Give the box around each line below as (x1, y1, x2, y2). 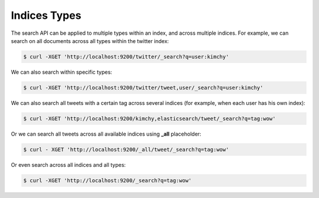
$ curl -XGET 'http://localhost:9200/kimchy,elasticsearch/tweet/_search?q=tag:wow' (23, 115, 276, 122)
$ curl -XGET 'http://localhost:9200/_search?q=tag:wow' (23, 177, 192, 184)
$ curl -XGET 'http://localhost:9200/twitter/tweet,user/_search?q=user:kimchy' (23, 84, 263, 91)
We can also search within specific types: (11, 68, 112, 75)
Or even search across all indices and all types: (11, 161, 126, 168)
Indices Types (11, 9, 82, 22)
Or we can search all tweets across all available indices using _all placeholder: (11, 130, 201, 137)
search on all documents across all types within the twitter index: (11, 37, 170, 44)
